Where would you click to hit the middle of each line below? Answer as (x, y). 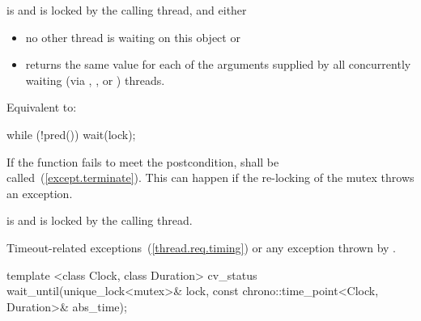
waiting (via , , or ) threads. (95, 80)
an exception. (40, 193)
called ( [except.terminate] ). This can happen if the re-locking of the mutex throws (210, 177)
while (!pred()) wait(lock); (71, 134)
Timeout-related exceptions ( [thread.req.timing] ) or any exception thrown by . (201, 247)
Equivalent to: (42, 107)
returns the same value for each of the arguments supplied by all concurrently (218, 64)
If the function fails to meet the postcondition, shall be (143, 161)
